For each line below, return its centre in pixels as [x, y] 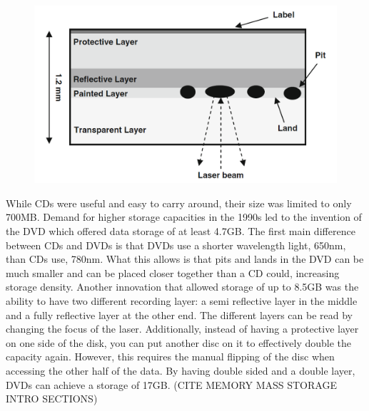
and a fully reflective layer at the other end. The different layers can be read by [180, 314]
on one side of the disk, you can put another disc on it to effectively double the [179, 342]
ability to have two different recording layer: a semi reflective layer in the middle [182, 301]
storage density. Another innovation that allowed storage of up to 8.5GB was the [182, 287]
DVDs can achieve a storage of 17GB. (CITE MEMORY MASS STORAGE [171, 384]
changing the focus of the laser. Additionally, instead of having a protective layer [182, 329]
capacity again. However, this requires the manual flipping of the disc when [170, 357]
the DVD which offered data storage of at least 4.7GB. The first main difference [181, 231]
